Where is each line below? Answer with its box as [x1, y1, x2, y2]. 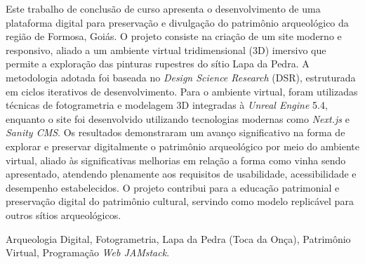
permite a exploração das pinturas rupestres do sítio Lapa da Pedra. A [6, 56, 310, 71]
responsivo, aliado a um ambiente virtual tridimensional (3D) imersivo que [6, 42, 326, 57]
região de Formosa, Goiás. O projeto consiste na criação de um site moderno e [6, 29, 342, 44]
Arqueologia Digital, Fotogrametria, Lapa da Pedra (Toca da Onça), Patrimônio [6, 231, 351, 246]
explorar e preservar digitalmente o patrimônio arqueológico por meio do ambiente [6, 138, 359, 153]
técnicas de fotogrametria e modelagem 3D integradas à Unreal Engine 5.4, [6, 98, 328, 112]
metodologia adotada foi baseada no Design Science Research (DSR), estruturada [6, 70, 356, 84]
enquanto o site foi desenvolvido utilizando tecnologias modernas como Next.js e [6, 111, 350, 126]
